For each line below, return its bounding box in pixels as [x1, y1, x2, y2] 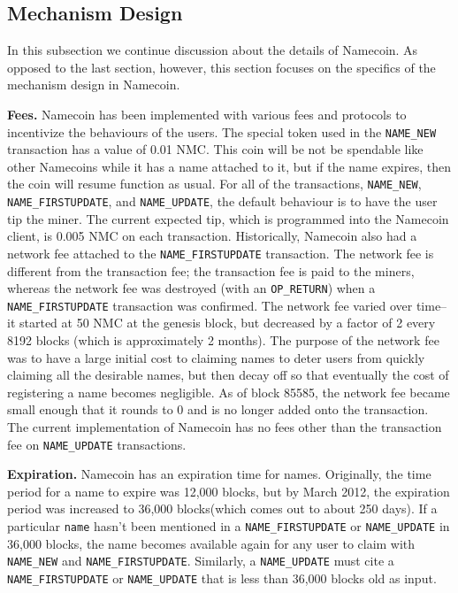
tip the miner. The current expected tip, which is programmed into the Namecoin [7, 209, 449, 227]
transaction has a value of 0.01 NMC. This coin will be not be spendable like [7, 140, 424, 158]
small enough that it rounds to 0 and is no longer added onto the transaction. [7, 400, 429, 419]
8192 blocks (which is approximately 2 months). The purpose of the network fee [7, 331, 439, 350]
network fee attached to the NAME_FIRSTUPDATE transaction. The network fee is [7, 243, 434, 262]
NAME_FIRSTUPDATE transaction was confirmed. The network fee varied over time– [7, 296, 447, 314]
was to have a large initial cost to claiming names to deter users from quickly [7, 348, 425, 366]
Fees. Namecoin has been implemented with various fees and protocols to [7, 104, 407, 123]
